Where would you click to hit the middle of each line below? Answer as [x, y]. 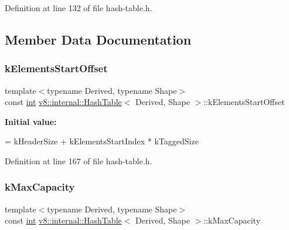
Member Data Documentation [98, 39]
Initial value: [31, 121]
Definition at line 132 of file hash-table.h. [79, 8]
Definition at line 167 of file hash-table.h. [79, 160]
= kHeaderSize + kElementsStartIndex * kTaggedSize [102, 141]
